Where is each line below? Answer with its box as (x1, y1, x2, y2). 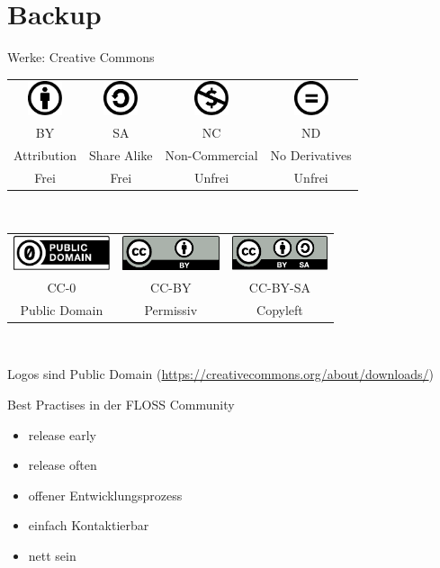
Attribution (13, 145, 77, 164)
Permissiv (144, 300, 198, 319)
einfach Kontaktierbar (28, 516, 149, 535)
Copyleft (256, 300, 303, 319)
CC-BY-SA (248, 277, 311, 296)
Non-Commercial (165, 145, 258, 164)
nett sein (28, 545, 76, 564)
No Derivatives (270, 145, 352, 164)
